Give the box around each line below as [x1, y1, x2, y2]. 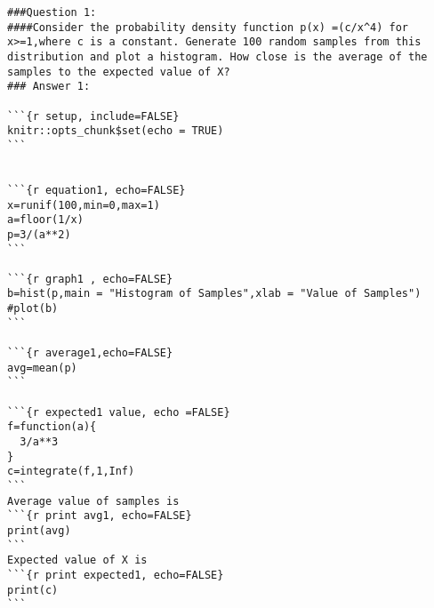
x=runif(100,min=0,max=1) [7, 198, 160, 212]
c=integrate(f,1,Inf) [7, 465, 135, 478]
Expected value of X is [7, 554, 148, 567]
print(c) [7, 583, 59, 596]
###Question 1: [7, 6, 97, 19]
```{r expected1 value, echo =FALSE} [7, 405, 230, 419]
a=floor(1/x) [7, 213, 84, 227]
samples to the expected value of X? [7, 65, 230, 78]
